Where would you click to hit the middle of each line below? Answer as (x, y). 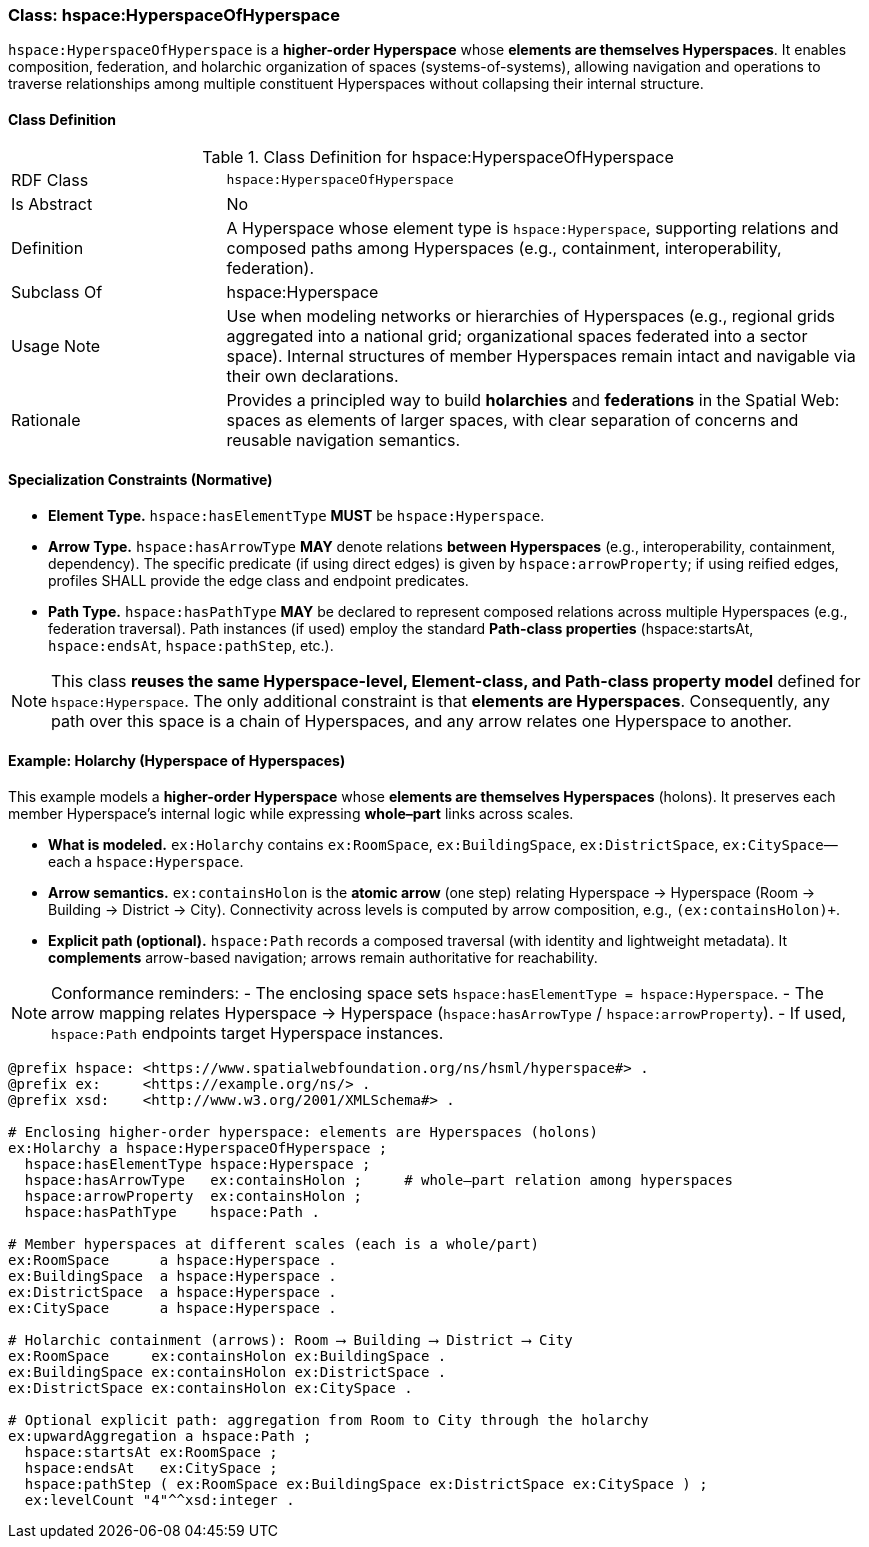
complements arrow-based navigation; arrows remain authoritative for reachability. (323, 958)
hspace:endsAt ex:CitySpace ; (151, 1468)
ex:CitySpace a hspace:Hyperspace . (172, 1308)
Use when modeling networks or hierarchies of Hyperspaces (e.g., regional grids (531, 315)
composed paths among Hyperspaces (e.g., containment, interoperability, (504, 247)
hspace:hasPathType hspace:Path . (172, 1212)
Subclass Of (57, 291)
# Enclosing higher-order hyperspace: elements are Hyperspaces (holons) (303, 1132)
